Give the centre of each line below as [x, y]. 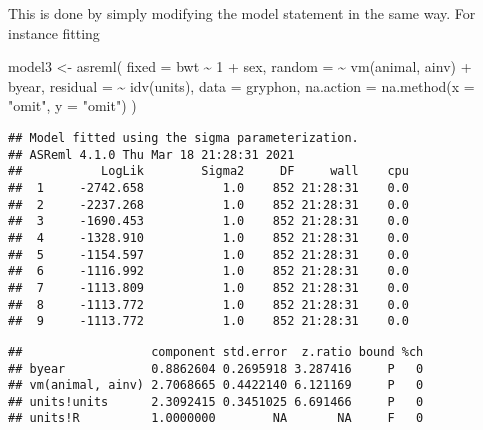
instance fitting [54, 32]
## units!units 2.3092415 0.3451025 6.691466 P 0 [216, 401]
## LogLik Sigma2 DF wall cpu [208, 171]
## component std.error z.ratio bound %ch [216, 351]
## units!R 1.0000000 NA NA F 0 [216, 418]
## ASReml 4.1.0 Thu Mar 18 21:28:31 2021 [151, 154]
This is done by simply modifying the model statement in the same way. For [242, 13]
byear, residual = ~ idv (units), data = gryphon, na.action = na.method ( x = [241, 85]
